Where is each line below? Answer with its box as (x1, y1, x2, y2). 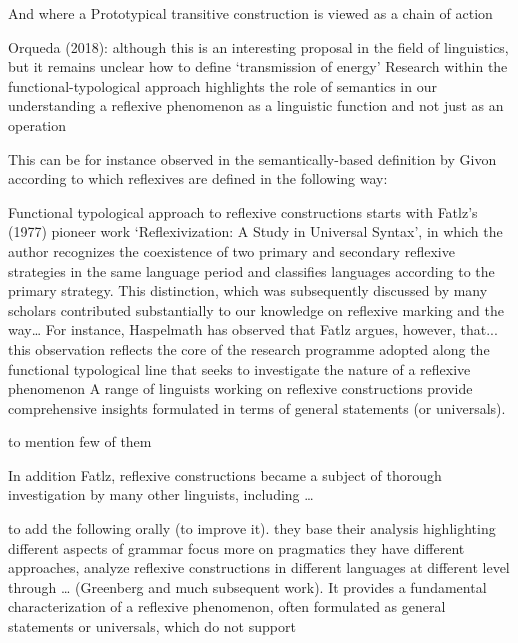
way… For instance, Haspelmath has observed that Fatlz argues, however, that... (8, 319, 498, 340)
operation (8, 114, 67, 135)
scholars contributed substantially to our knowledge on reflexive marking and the (8, 299, 504, 320)
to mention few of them (8, 431, 152, 452)
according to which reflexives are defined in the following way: (8, 168, 388, 189)
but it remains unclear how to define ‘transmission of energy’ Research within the (8, 56, 508, 77)
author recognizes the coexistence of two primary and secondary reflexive (8, 240, 455, 261)
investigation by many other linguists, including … (8, 484, 314, 505)
